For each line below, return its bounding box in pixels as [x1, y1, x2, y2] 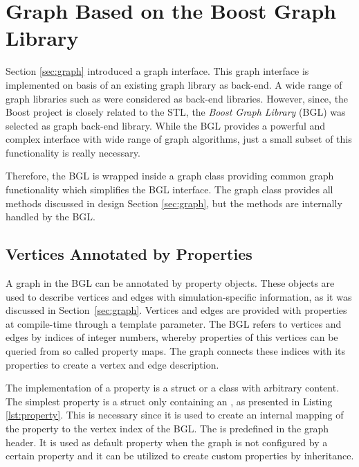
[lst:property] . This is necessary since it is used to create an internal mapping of [6, 407, 344, 422]
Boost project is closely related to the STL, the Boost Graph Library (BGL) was [6, 105, 346, 119]
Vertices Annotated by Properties [6, 243, 252, 265]
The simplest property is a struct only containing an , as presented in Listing [6, 394, 333, 408]
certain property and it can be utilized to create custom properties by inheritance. [6, 448, 354, 463]
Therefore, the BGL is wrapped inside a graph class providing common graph [6, 168, 334, 183]
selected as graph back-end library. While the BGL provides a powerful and [6, 118, 326, 132]
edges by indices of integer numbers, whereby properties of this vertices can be [6, 330, 338, 344]
